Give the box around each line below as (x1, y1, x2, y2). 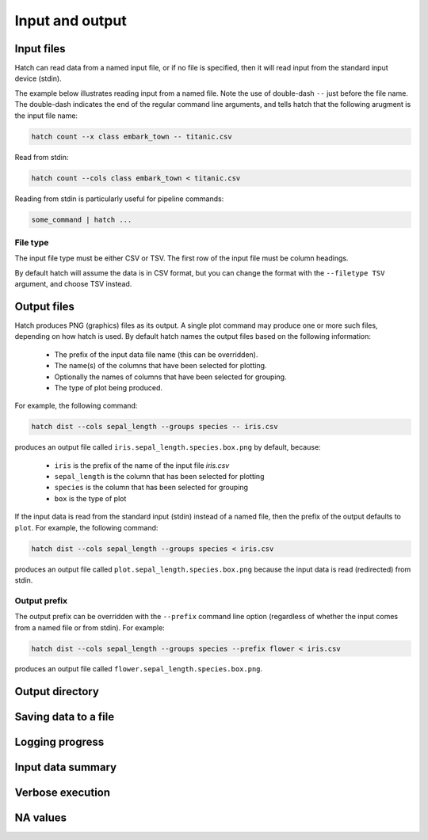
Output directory (14, 685, 99, 698)
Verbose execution (14, 786, 111, 800)
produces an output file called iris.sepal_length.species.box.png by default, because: (14, 443, 321, 452)
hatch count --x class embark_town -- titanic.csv (31, 131, 233, 141)
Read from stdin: (14, 152, 69, 162)
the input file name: (14, 111, 78, 120)
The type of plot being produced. (54, 382, 162, 392)
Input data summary (14, 761, 117, 774)
